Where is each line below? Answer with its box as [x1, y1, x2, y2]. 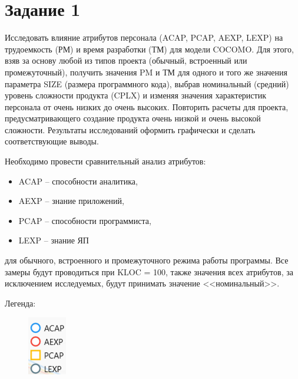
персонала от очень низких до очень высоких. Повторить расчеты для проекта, [5, 100, 289, 113]
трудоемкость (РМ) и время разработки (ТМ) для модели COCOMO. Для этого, [5, 42, 294, 55]
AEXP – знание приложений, [18, 195, 124, 207]
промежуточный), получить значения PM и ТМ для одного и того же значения [5, 65, 287, 78]
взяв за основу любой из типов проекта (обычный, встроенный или [5, 54, 247, 67]
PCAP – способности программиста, [18, 214, 151, 226]
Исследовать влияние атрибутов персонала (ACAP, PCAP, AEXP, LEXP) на [5, 31, 283, 44]
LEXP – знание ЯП [18, 234, 89, 246]
